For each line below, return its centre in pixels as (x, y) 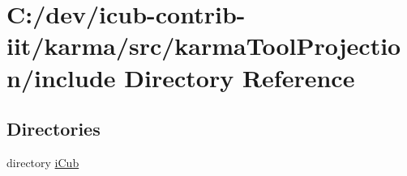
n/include (61, 77)
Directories (54, 129)
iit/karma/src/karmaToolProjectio (204, 46)
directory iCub (43, 162)
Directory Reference (240, 77)
